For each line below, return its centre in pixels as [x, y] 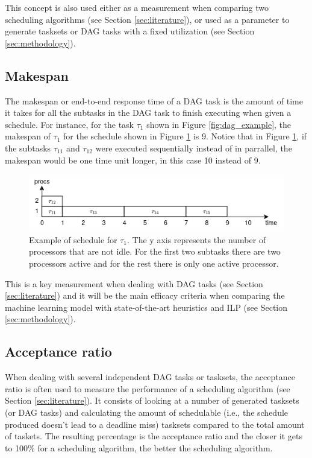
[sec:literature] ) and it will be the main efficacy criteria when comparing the [145, 295]
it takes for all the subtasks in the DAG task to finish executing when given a [148, 113]
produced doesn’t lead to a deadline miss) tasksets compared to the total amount [155, 424]
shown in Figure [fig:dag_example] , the [219, 124]
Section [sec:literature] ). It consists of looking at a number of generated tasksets [152, 400]
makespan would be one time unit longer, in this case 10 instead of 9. [133, 160]
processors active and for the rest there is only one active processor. [154, 263]
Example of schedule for [73, 239]
